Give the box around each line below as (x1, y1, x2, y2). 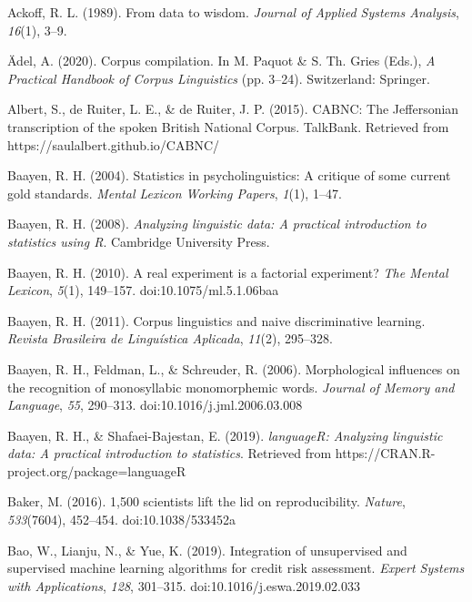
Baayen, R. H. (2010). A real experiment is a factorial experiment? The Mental (7, 262, 448, 281)
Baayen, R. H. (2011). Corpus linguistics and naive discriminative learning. (7, 311, 426, 330)
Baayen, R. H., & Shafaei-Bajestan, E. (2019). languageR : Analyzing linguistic (7, 425, 443, 444)
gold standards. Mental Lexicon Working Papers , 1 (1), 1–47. (7, 183, 342, 202)
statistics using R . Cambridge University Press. (7, 231, 270, 250)
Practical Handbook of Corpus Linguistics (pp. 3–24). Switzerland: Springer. (7, 68, 430, 87)
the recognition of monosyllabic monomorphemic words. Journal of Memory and (7, 377, 455, 396)
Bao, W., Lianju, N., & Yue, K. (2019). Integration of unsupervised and (7, 540, 407, 559)
